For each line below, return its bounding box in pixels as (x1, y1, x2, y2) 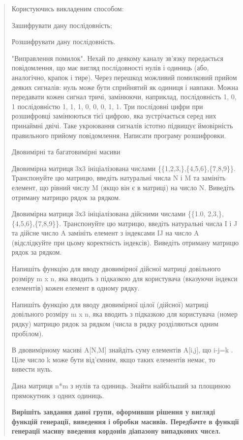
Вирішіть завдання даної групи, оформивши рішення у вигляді (11, 407, 215, 417)
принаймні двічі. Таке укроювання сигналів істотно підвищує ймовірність (11, 120, 233, 130)
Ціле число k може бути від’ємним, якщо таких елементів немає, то (11, 354, 215, 364)
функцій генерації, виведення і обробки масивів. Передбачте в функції (11, 416, 239, 426)
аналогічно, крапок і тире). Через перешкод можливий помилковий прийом (11, 72, 237, 82)
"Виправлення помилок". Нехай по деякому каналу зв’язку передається (11, 53, 223, 63)
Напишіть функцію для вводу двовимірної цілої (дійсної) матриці (11, 299, 209, 309)
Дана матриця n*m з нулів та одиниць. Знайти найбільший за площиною (11, 381, 231, 390)
